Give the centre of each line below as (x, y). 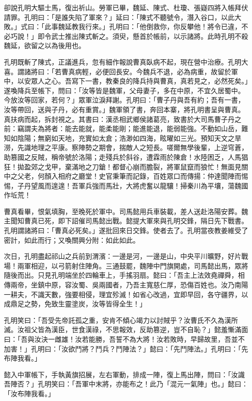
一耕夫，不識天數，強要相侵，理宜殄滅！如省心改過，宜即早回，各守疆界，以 (126, 294)
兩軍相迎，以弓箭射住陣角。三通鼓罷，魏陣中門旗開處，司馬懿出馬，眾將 (133, 265)
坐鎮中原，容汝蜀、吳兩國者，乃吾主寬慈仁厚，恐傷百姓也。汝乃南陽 (139, 285)
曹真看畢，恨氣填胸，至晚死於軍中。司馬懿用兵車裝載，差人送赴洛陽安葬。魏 (126, 211)
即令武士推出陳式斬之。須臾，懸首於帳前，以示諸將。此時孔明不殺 (143, 36)
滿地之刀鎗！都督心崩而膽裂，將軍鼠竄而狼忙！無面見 (156, 166)
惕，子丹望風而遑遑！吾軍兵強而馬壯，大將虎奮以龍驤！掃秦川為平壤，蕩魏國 (126, 185)
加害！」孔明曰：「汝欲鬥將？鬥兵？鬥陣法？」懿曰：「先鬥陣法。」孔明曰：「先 (126, 348)
